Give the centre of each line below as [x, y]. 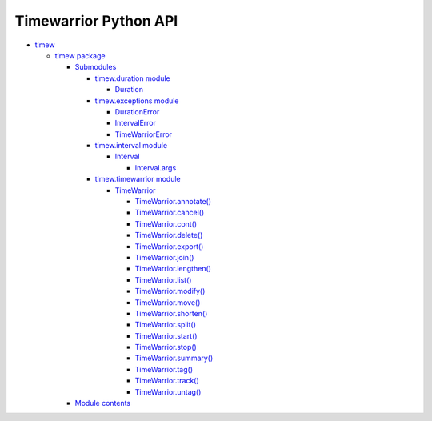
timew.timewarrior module [138, 179]
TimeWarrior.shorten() [171, 313]
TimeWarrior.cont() [166, 223]
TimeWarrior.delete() [169, 235]
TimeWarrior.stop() [166, 347]
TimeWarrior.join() [164, 257]
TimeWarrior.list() [163, 279]
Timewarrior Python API [96, 21]
